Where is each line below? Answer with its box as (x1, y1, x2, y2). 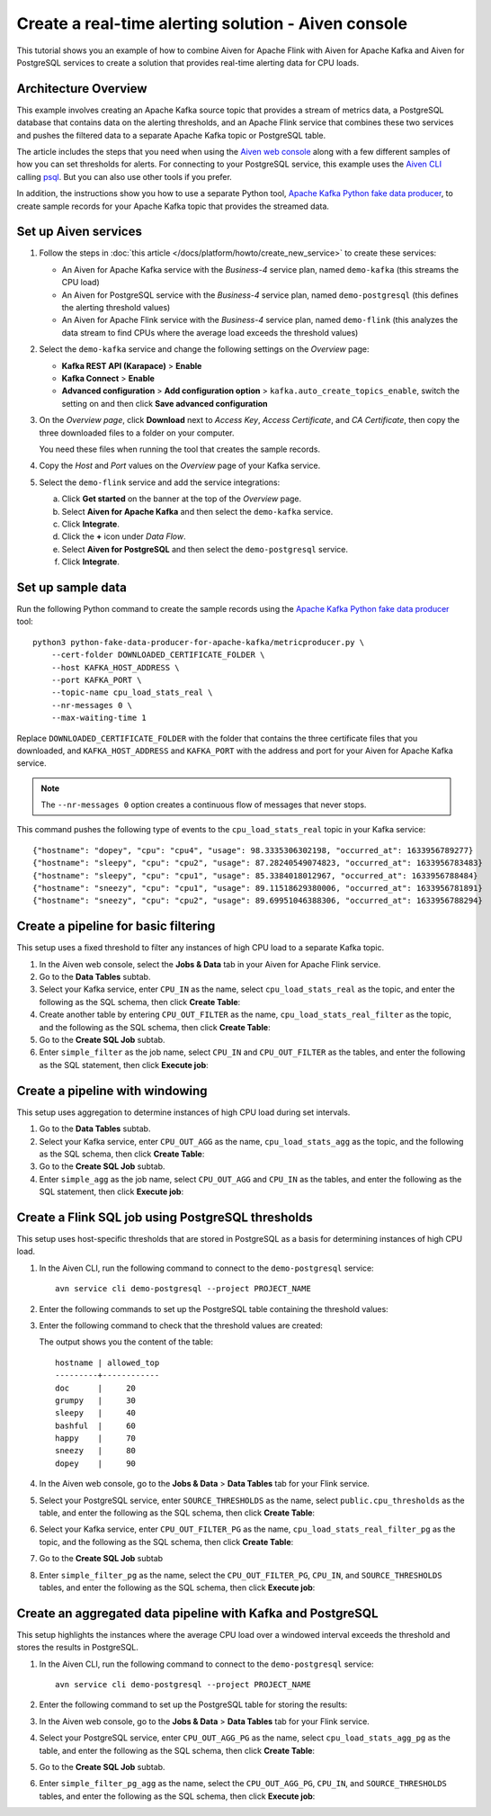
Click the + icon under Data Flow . (61, 531, 186, 542)
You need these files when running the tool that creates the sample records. (39, 444, 321, 454)
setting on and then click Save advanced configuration (61, 398, 268, 409)
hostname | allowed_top (55, 1357, 160, 1368)
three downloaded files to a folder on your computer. (39, 427, 235, 438)
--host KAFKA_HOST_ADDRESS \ (50, 662, 180, 672)
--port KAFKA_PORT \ (50, 675, 142, 685)
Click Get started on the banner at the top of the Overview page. (61, 493, 302, 504)
